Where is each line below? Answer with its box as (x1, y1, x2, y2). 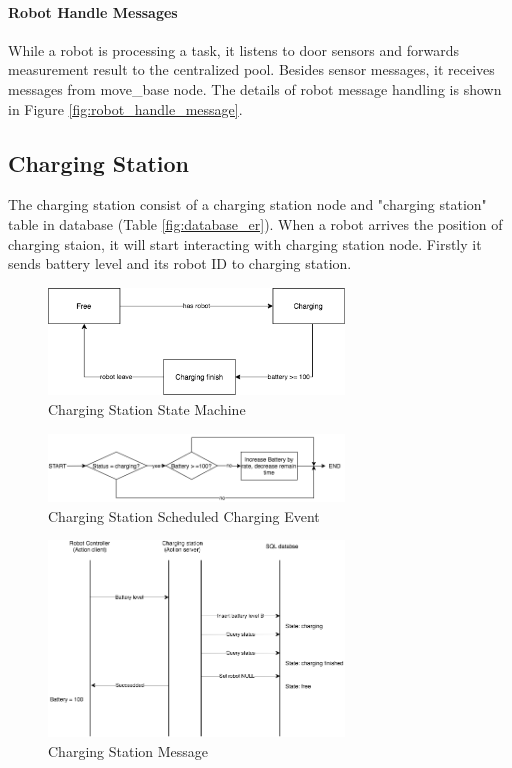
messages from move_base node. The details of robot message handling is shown (8, 78, 502, 99)
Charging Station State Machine (48, 398, 246, 419)
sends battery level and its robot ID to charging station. (8, 253, 352, 274)
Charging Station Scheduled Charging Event (48, 505, 320, 526)
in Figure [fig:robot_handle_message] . (8, 98, 243, 119)
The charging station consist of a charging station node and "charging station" (8, 194, 487, 215)
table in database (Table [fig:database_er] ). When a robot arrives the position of (8, 213, 503, 234)
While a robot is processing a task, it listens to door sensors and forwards (8, 39, 459, 60)
